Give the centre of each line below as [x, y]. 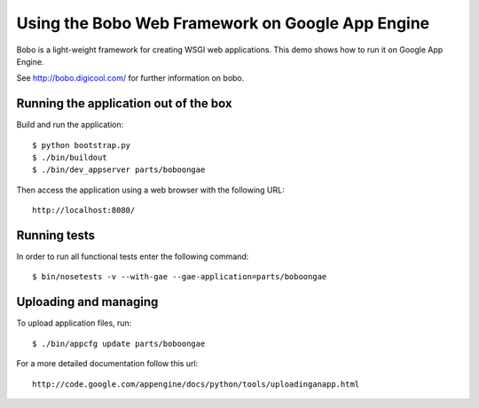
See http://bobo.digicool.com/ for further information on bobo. [130, 78]
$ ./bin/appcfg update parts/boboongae [119, 343]
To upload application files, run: [74, 323]
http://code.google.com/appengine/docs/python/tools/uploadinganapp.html [196, 384]
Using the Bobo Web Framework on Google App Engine [223, 23]
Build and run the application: [70, 125]
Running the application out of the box [124, 103]
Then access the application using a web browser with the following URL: [150, 190]
